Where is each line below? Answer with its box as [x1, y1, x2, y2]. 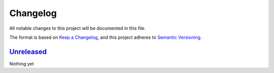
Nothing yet [9, 60, 34, 66]
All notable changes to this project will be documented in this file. [9, 25, 146, 31]
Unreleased [9, 47, 47, 56]
